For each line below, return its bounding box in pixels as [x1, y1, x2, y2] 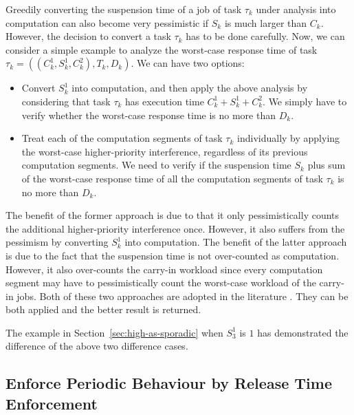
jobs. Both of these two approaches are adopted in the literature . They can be [16, 288, 349, 303]
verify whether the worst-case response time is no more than [21, 107, 276, 122]
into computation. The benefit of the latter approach [124, 235, 347, 249]
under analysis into [256, 2, 336, 16]
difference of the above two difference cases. [5, 339, 188, 353]
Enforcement [5, 392, 98, 414]
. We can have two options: [131, 56, 245, 70]
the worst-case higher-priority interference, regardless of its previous [21, 144, 308, 158]
